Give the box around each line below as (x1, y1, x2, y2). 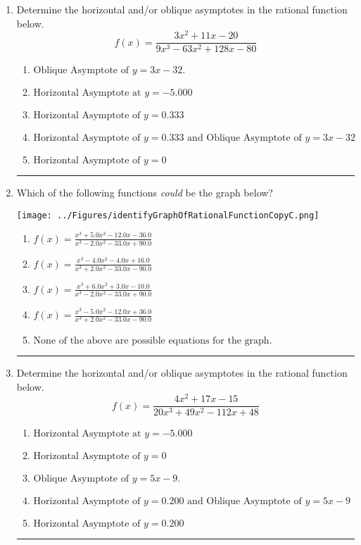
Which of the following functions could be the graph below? (16, 185, 273, 200)
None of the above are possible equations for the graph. (33, 336, 272, 346)
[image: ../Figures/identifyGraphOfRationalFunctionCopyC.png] (16, 210, 319, 220)
